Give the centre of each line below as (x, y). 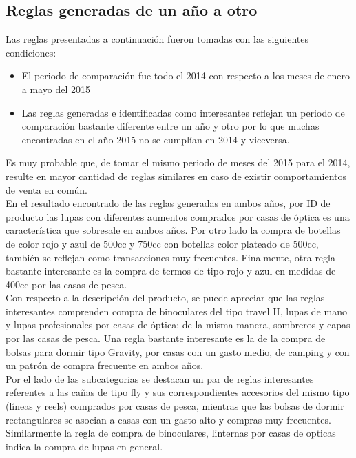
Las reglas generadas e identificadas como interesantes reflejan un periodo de (183, 112)
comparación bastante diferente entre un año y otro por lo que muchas (170, 126)
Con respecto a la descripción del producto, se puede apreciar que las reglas (165, 298)
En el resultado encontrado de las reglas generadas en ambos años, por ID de (168, 203)
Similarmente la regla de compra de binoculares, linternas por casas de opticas (171, 433)
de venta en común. (46, 189)
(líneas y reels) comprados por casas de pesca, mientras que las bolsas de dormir (175, 406)
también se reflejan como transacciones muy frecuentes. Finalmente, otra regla (170, 257)
